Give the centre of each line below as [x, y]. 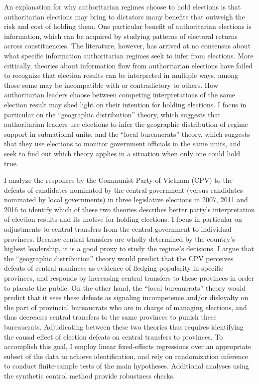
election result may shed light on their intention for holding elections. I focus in [125, 104]
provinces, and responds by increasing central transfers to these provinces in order [129, 278]
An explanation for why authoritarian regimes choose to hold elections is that [123, 6]
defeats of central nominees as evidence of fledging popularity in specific [114, 268]
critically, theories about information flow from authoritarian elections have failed [128, 65]
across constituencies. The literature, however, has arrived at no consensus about [128, 46]
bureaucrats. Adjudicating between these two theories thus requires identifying [124, 327]
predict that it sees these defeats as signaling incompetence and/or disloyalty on [126, 297]
